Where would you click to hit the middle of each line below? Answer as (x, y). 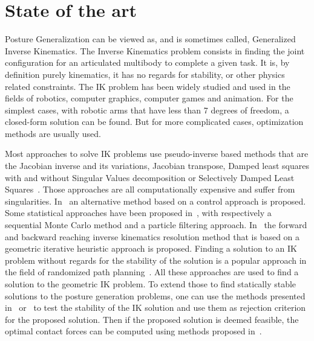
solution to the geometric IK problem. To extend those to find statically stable (151, 284)
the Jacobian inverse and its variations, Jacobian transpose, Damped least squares (157, 166)
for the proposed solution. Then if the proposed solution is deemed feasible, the (152, 319)
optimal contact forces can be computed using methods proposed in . (133, 331)
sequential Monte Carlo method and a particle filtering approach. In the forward (156, 225)
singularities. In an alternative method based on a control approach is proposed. (155, 201)
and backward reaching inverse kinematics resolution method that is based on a (152, 236)
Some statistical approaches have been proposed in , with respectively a (138, 213)
